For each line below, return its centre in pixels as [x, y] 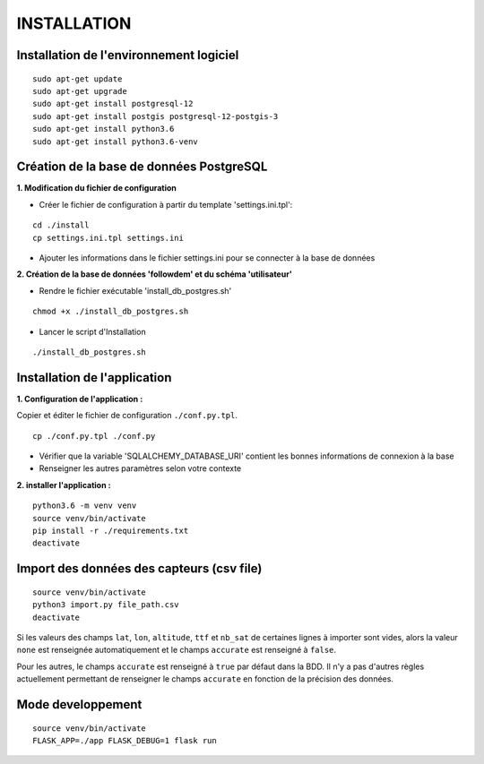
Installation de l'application [94, 378]
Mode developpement [79, 704]
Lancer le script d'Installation [93, 331]
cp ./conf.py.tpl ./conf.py [94, 436]
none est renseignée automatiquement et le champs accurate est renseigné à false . [176, 650]
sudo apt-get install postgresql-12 [113, 104]
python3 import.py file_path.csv [106, 605]
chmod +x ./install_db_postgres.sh [111, 312]
